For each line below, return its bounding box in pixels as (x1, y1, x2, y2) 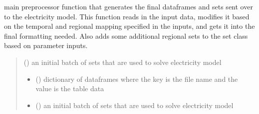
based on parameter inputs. (4, 40, 88, 51)
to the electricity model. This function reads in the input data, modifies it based (4, 11, 250, 21)
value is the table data (35, 83, 104, 94)
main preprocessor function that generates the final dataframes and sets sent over (4, 1, 253, 11)
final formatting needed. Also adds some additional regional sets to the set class (4, 30, 248, 41)
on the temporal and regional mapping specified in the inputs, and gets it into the (4, 21, 255, 31)
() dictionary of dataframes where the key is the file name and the (35, 73, 238, 84)
